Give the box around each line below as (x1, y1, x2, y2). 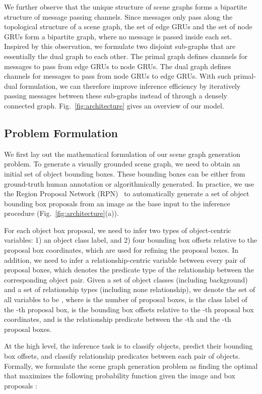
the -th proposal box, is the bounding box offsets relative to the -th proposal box (4, 304, 254, 314)
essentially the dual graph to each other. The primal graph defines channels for (4, 50, 248, 61)
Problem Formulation (4, 125, 118, 140)
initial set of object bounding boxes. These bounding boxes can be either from (4, 168, 245, 179)
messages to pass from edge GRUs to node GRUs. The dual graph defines (4, 61, 231, 71)
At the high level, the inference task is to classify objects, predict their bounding (4, 341, 253, 351)
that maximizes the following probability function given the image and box (4, 370, 235, 381)
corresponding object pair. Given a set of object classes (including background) (4, 274, 248, 285)
